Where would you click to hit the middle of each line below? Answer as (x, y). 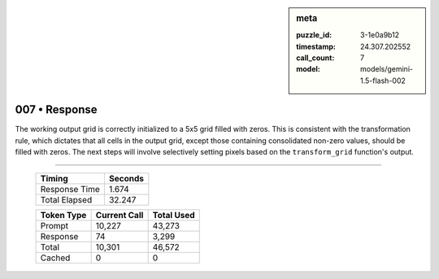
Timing (54, 179)
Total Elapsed (66, 200)
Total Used (174, 216)
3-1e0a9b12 (380, 35)
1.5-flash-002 (383, 81)
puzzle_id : (314, 35)
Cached (55, 258)
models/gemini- (387, 69)
